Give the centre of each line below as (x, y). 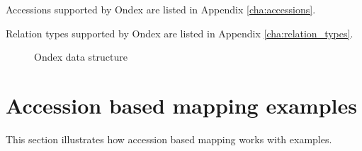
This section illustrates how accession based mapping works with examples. (169, 139)
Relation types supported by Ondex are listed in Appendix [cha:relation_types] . (180, 33)
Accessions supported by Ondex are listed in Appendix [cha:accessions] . (161, 9)
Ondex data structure (81, 57)
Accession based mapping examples (181, 105)
